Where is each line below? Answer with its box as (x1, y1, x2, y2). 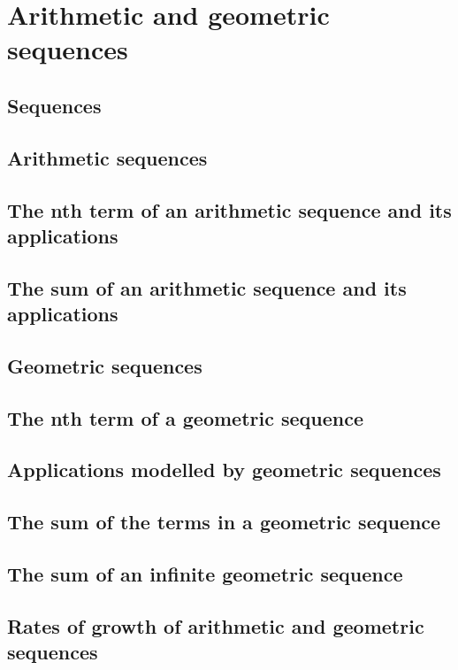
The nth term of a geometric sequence (7, 404, 364, 431)
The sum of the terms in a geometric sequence (7, 508, 441, 535)
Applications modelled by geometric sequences (7, 456, 441, 483)
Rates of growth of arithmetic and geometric (7, 612, 424, 639)
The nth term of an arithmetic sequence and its (7, 196, 452, 223)
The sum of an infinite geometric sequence (7, 559, 403, 587)
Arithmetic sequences (7, 143, 208, 171)
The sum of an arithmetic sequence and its (7, 273, 407, 301)
